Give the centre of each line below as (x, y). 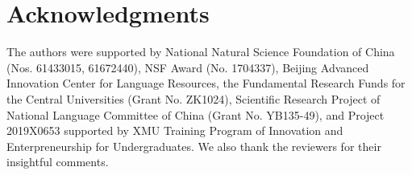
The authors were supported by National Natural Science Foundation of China (201, 52)
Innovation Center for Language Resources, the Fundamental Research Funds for (206, 83)
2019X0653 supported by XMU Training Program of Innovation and (175, 130)
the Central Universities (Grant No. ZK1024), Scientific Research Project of (194, 98)
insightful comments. (58, 162)
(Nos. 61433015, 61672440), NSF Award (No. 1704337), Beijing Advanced (188, 67)
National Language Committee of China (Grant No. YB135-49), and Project (196, 114)
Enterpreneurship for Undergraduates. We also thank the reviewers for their (194, 146)
